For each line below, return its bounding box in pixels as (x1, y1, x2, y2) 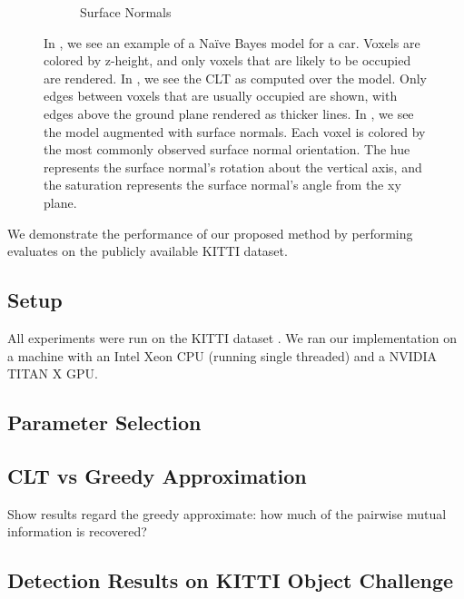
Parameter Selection (7, 408, 202, 437)
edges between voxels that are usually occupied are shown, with (44, 86, 398, 105)
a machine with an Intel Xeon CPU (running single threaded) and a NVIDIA (7, 346, 438, 365)
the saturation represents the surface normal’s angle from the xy (44, 175, 401, 194)
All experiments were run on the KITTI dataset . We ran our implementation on (7, 328, 458, 347)
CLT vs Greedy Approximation (7, 461, 307, 489)
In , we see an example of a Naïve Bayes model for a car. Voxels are (44, 33, 420, 52)
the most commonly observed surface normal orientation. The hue (44, 140, 410, 159)
